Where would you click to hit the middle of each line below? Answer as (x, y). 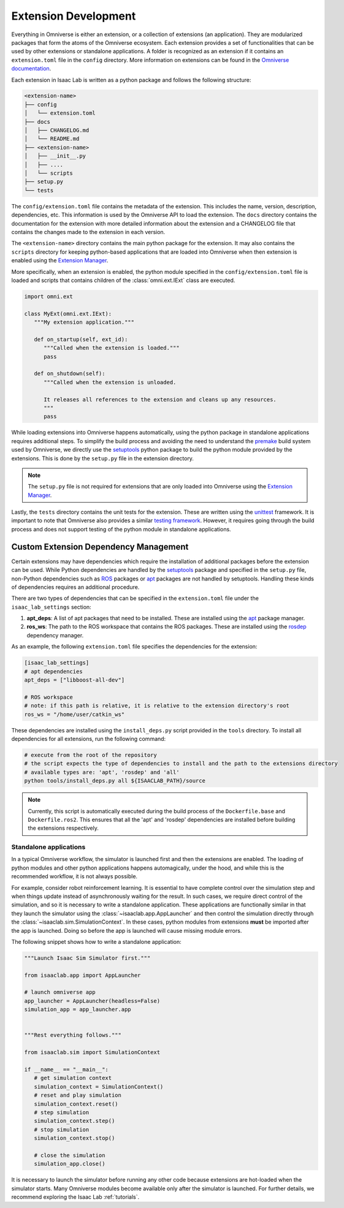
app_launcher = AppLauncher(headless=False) (92, 1001)
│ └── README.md (52, 139)
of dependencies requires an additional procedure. (75, 587)
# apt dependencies (53, 671)
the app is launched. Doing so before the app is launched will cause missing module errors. (127, 930)
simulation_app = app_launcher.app (78, 1009)
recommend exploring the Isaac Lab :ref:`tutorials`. (75, 1197)
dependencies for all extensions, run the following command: (89, 739)
